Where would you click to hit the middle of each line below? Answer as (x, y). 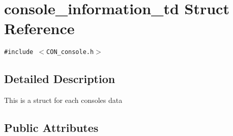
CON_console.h (70, 52)
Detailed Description (60, 79)
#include (19, 52)
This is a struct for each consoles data (63, 100)
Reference (39, 28)
